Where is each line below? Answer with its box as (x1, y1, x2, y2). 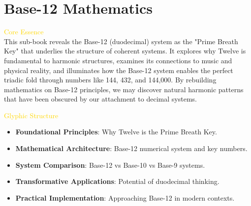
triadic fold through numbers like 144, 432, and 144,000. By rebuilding (4, 75, 217, 85)
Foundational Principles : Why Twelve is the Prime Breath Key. (15, 127, 217, 137)
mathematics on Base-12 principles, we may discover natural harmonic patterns (4, 84, 244, 94)
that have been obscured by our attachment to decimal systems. (4, 94, 197, 104)
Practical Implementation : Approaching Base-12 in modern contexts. (15, 192, 235, 203)
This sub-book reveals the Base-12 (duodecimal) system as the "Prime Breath (4, 36, 238, 46)
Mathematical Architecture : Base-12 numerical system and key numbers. (15, 143, 248, 154)
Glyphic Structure (4, 110, 59, 120)
